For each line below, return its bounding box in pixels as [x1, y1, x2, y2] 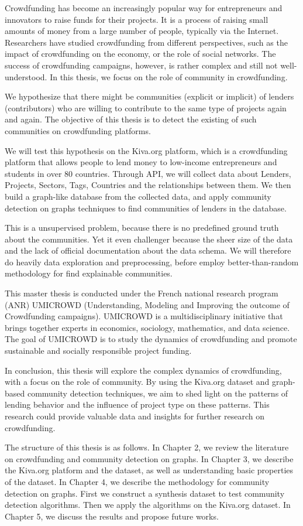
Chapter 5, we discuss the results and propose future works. [5, 510, 219, 522]
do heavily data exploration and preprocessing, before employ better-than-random [5, 255, 299, 268]
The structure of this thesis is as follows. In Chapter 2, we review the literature [5, 441, 289, 453]
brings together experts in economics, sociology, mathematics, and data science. [5, 321, 290, 333]
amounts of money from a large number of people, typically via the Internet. [5, 25, 279, 37]
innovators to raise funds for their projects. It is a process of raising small [5, 13, 268, 25]
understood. [5, 70, 47, 83]
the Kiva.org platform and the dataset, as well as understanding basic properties [5, 464, 294, 476]
